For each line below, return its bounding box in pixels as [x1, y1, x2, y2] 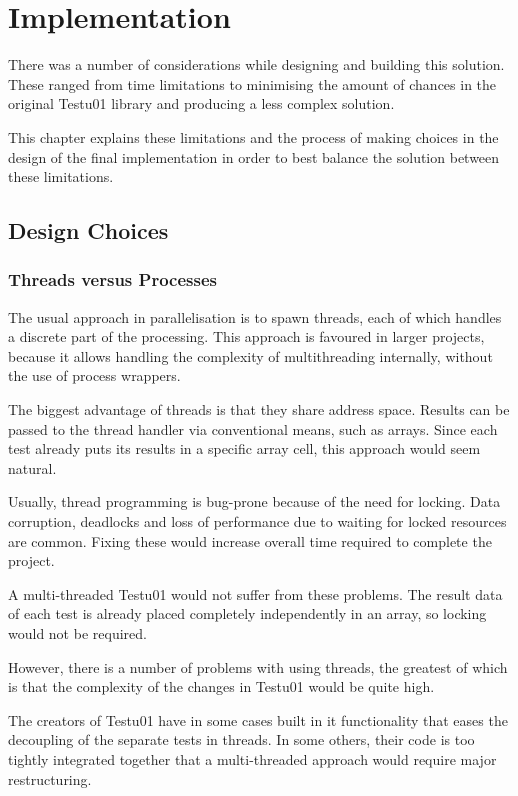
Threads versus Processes [8, 267, 217, 292]
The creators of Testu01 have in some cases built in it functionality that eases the [8, 709, 508, 730]
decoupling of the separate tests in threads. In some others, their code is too [8, 729, 475, 750]
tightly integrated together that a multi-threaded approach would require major [8, 748, 497, 769]
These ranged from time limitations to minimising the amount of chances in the [8, 73, 497, 94]
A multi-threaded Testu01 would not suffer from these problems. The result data [8, 583, 503, 604]
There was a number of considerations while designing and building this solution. [8, 54, 505, 75]
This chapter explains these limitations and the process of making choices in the [8, 126, 499, 147]
